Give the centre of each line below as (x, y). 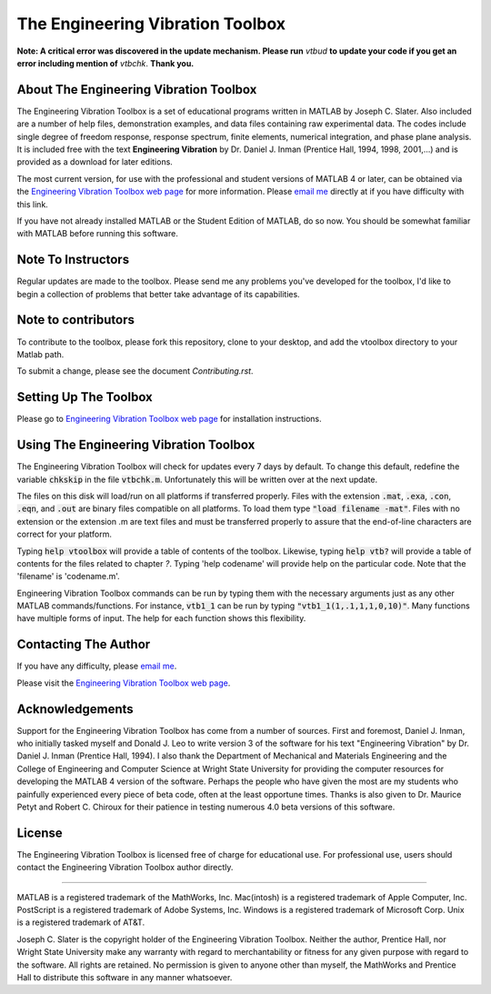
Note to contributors (76, 320)
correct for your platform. (65, 534)
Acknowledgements (75, 709)
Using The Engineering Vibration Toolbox (136, 445)
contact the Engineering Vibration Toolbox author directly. (125, 868)
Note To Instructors (73, 260)
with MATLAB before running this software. (98, 234)
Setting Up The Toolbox (85, 397)
